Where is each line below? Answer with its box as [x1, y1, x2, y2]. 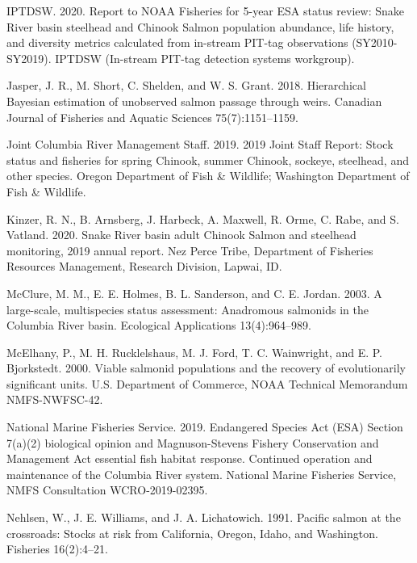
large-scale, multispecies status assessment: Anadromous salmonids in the [6, 300, 369, 317]
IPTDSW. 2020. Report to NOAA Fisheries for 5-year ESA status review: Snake [6, 2, 405, 19]
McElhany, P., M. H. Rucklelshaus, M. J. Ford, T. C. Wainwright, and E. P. [6, 343, 383, 360]
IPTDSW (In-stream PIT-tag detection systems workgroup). [55, 49, 355, 66]
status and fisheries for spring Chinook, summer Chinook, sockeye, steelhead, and [6, 151, 409, 168]
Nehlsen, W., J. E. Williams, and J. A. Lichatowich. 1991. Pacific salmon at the [6, 509, 401, 526]
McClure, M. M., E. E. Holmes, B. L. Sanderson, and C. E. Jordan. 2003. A [6, 284, 382, 301]
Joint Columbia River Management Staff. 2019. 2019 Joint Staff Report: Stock [6, 136, 394, 153]
